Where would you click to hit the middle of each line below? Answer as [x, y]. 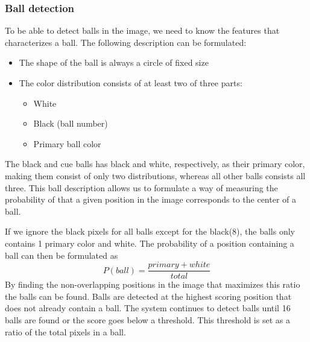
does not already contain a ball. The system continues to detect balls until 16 [148, 308]
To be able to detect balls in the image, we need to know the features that [142, 30]
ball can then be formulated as [62, 255]
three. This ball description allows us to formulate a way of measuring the [141, 187]
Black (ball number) [71, 123]
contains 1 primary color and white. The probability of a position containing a [150, 243]
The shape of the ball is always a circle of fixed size [114, 62]
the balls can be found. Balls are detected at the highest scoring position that [148, 296]
